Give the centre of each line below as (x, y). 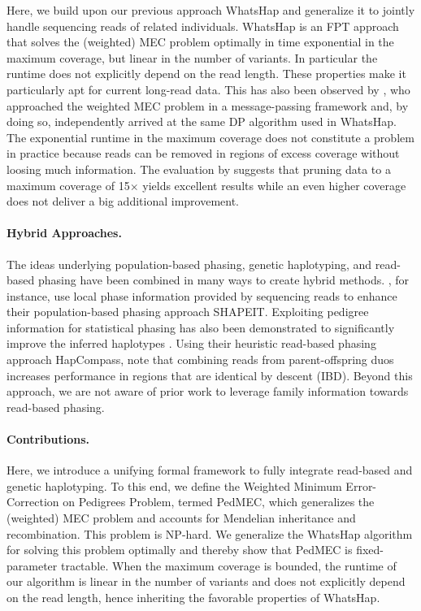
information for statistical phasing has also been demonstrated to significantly (201, 327)
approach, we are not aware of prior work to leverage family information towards (208, 391)
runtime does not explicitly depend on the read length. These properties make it (206, 74)
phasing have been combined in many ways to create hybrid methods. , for (224, 280)
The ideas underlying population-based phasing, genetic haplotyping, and (189, 264)
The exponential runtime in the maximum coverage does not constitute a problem (210, 137)
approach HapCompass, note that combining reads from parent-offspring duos (200, 360)
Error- (361, 485)
